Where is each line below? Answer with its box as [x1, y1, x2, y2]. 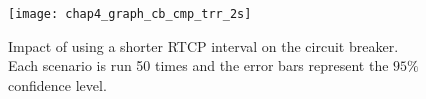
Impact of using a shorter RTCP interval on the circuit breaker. [8, 35, 399, 56]
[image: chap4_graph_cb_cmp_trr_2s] [8, 7, 252, 21]
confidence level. [8, 74, 107, 95]
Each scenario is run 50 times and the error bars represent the [8, 55, 389, 76]
